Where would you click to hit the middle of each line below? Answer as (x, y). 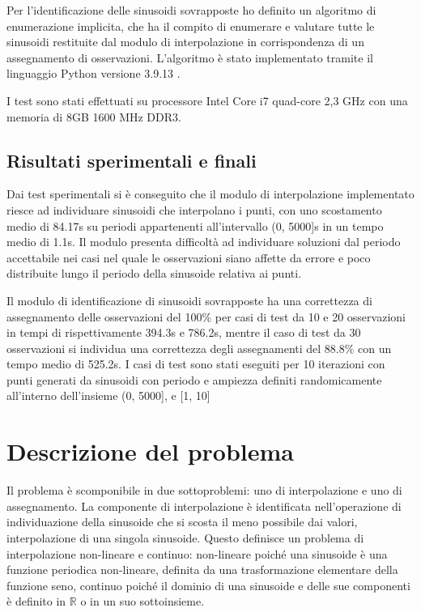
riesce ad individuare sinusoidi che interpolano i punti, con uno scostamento (194, 209)
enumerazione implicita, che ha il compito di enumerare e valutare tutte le (191, 25)
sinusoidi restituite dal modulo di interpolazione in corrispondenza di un (185, 42)
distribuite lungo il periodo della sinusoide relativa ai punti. (154, 273)
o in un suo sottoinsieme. (142, 601)
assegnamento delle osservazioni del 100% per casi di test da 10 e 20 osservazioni (206, 316)
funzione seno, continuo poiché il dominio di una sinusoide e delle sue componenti (208, 585)
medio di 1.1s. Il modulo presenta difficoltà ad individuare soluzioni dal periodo (204, 242)
